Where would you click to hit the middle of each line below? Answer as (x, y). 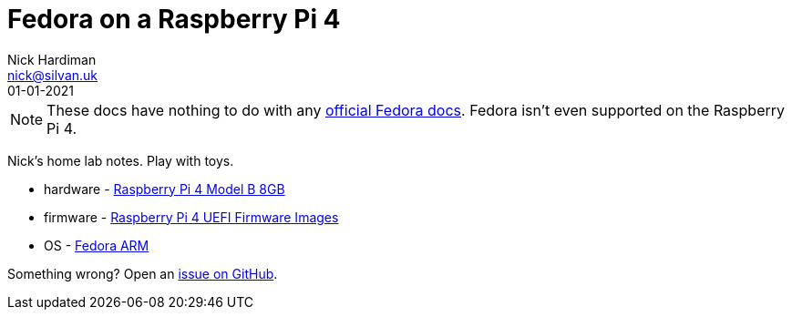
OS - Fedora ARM (97, 245)
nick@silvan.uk (53, 75)
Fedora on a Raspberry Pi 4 (174, 19)
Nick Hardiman (52, 59)
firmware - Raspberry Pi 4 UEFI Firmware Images (191, 217)
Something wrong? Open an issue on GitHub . (143, 273)
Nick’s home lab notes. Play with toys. (121, 160)
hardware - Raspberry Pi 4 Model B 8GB (165, 189)
